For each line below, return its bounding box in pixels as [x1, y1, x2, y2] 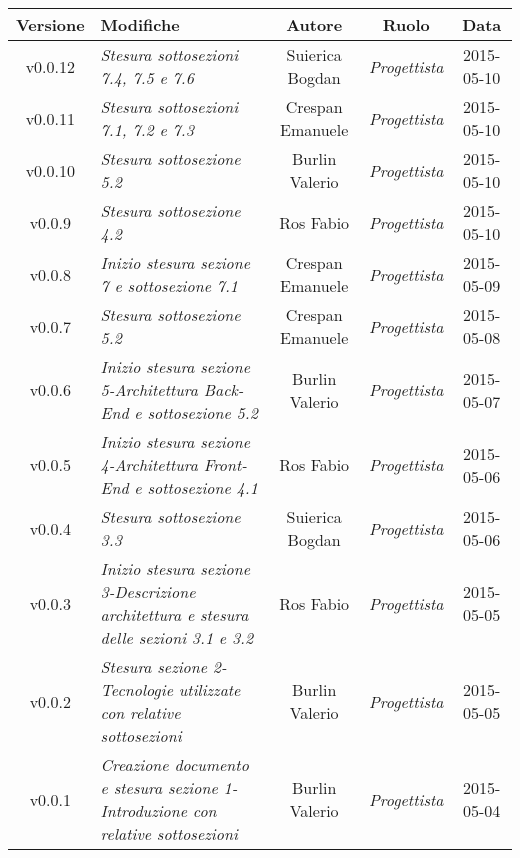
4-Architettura [100, 453, 198, 476]
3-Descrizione [100, 580, 196, 603]
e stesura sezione [100, 776, 218, 799]
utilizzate [178, 678, 241, 701]
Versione [16, 13, 85, 36]
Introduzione [100, 799, 188, 822]
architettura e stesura [100, 603, 249, 626]
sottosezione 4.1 [147, 476, 258, 499]
